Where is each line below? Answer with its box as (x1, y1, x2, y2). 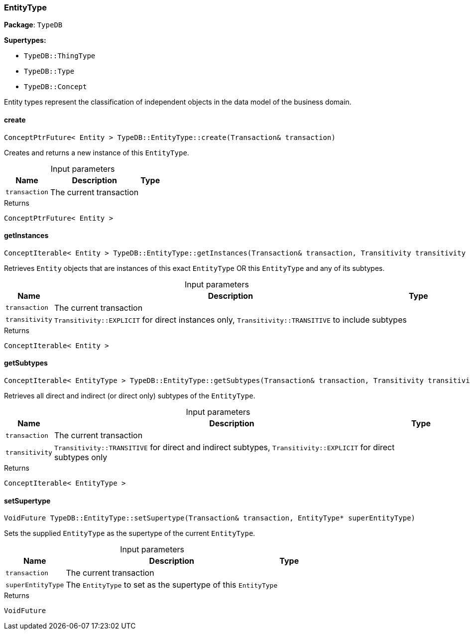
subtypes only (54, 452, 108, 463)
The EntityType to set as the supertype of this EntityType (66, 580, 278, 590)
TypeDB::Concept (24, 83, 87, 91)
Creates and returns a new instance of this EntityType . (4, 148, 189, 157)
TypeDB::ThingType (24, 52, 96, 60)
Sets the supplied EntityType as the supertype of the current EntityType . (4, 529, 255, 538)
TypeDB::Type (24, 67, 75, 76)
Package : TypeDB (4, 20, 63, 29)
